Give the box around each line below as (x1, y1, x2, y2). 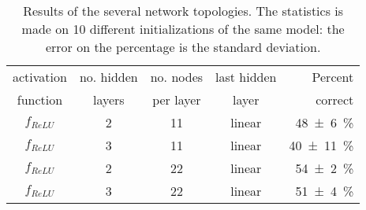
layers (92, 90, 125, 109)
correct (316, 90, 354, 109)
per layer (152, 90, 201, 109)
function (17, 90, 63, 109)
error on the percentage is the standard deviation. (45, 38, 321, 56)
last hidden (215, 68, 277, 86)
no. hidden (79, 68, 138, 86)
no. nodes (150, 68, 204, 86)
